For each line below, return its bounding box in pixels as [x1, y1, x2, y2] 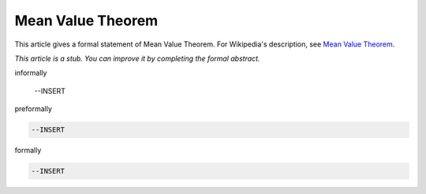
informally [14, 68, 47, 78]
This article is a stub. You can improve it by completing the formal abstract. [14, 54, 260, 63]
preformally [14, 104, 53, 114]
